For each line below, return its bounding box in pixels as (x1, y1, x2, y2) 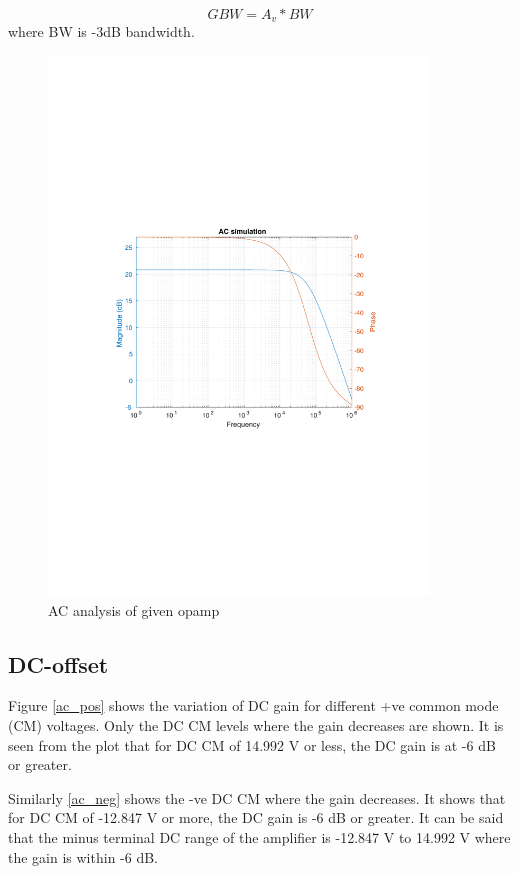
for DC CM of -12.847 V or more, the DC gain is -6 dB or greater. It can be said (8, 807, 504, 828)
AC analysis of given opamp (48, 599, 220, 620)
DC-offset (8, 648, 109, 679)
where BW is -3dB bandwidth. (8, 21, 195, 42)
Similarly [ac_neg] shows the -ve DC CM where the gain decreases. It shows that (8, 787, 506, 808)
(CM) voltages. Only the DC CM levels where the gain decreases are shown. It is (8, 714, 504, 735)
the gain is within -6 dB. (8, 846, 158, 867)
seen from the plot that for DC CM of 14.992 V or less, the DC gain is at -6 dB (8, 734, 496, 755)
